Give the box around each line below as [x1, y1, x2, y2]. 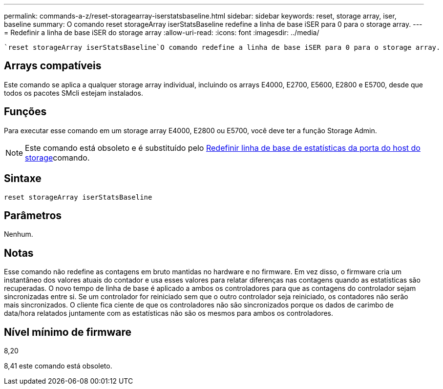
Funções [4, 105, 47, 118]
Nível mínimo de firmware [4, 326, 132, 338]
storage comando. [25, 152, 90, 163]
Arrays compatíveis [4, 60, 102, 72]
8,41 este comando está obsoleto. [4, 362, 112, 370]
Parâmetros [4, 209, 62, 222]
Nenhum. [4, 230, 33, 239]
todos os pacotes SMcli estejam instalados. [4, 88, 143, 97]
